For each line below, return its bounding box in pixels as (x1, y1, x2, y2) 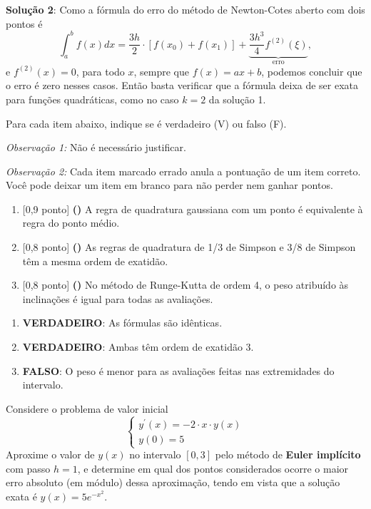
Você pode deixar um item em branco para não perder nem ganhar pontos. (6, 178, 333, 192)
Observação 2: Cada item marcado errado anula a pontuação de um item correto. (6, 163, 361, 178)
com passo (6, 461, 51, 475)
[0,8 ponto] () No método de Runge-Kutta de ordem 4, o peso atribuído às (22, 277, 349, 292)
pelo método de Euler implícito (215, 447, 361, 462)
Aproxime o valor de (6, 447, 95, 462)
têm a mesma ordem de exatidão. (22, 253, 168, 268)
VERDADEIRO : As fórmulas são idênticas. (22, 315, 223, 330)
